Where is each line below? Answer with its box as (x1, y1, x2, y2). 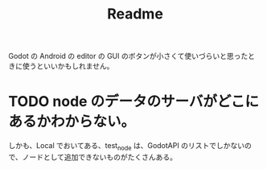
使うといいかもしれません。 (22, 61, 114, 71)
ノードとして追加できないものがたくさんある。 (22, 152, 178, 162)
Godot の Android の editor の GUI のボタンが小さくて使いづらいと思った (8, 52, 249, 61)
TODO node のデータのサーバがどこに (8, 93, 260, 111)
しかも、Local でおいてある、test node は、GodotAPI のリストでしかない (8, 141, 245, 152)
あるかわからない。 (8, 113, 136, 131)
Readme (107, 5, 163, 23)
